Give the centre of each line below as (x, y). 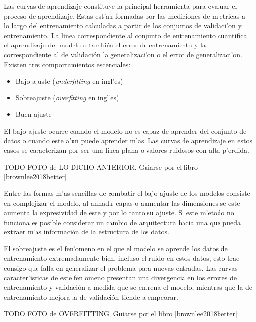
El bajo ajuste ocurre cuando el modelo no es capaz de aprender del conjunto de (125, 130)
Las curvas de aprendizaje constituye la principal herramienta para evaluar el (121, 6)
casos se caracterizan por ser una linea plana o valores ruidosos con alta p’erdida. (127, 150)
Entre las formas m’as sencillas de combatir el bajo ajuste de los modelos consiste (127, 193)
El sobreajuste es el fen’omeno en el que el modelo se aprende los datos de (116, 248)
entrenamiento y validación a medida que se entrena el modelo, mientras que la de (128, 287)
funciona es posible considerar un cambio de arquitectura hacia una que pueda (122, 222)
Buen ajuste (34, 114)
